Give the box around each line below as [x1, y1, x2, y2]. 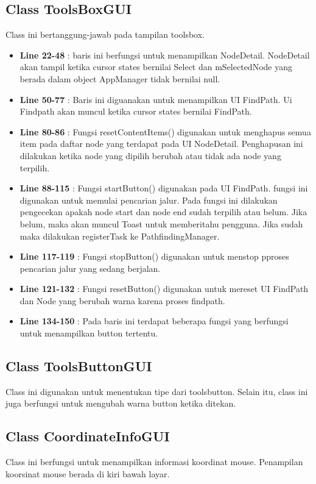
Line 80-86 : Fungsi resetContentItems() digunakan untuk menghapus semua [19, 125, 311, 138]
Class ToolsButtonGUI [5, 357, 152, 375]
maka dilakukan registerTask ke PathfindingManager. [19, 229, 220, 242]
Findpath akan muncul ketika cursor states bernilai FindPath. [19, 105, 252, 118]
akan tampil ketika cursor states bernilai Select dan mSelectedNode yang [19, 60, 292, 73]
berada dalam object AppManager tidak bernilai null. [19, 72, 220, 85]
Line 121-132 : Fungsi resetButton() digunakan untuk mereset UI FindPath [19, 282, 309, 295]
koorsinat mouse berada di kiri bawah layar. [5, 467, 170, 480]
